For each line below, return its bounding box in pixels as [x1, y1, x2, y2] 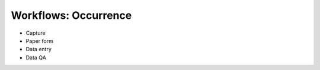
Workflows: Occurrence [11, 9, 132, 22]
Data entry [25, 46, 52, 53]
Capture [25, 29, 46, 36]
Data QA [25, 54, 47, 61]
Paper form [25, 37, 53, 44]
